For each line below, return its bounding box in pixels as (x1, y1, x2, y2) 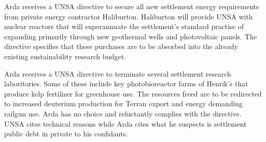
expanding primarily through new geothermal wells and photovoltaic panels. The (4, 31, 257, 41)
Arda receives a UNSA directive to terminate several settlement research (4, 68, 231, 79)
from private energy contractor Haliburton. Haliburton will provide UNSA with (4, 11, 253, 21)
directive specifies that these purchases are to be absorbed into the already (4, 41, 238, 52)
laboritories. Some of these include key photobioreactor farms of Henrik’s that (4, 78, 248, 89)
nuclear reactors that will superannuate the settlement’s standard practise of (4, 21, 244, 32)
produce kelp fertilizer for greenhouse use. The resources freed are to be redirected (4, 88, 262, 99)
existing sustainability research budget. (4, 51, 126, 61)
